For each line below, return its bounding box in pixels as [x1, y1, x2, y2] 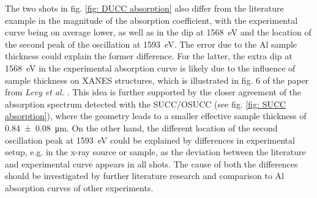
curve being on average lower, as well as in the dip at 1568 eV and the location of [5, 26, 311, 38]
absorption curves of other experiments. [5, 181, 154, 194]
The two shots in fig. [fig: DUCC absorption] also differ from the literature [5, 2, 284, 14]
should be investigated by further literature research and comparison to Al [5, 169, 284, 182]
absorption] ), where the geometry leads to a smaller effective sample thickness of [5, 109, 307, 122]
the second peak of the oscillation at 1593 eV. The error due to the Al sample [5, 37, 297, 50]
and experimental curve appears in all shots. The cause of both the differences [5, 157, 298, 170]
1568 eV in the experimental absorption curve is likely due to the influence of [5, 61, 296, 74]
